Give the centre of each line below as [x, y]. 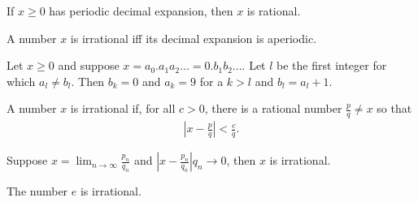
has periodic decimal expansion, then [141, 11]
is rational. [274, 11]
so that [394, 108]
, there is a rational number [273, 108]
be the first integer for [332, 65]
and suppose [89, 65]
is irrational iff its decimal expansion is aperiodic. [194, 38]
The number [37, 191]
